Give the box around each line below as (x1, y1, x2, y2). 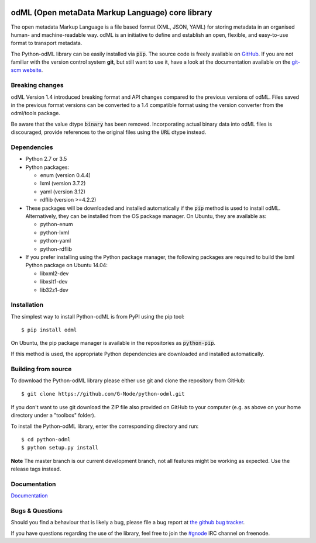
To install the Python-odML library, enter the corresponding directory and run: (11, 423, 199, 430)
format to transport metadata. (11, 40, 83, 47)
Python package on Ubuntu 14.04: (25, 262, 108, 269)
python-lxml (40, 229, 70, 236)
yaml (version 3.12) (40, 188, 86, 195)
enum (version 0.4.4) (40, 172, 91, 179)
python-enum (40, 221, 73, 228)
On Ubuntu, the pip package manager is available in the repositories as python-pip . (11, 340, 216, 347)
